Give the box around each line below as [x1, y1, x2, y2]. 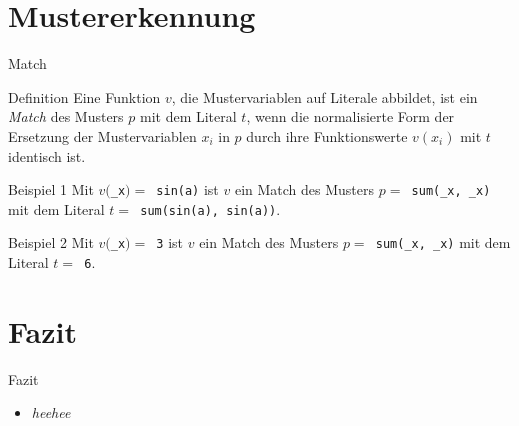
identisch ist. [8, 145, 86, 166]
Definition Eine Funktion [8, 86, 161, 107]
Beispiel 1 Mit [8, 179, 94, 200]
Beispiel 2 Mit [8, 232, 94, 253]
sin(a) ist [156, 179, 219, 200]
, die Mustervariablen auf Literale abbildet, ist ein [171, 86, 478, 107]
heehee [31, 402, 71, 423]
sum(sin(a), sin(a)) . [140, 198, 281, 219]
